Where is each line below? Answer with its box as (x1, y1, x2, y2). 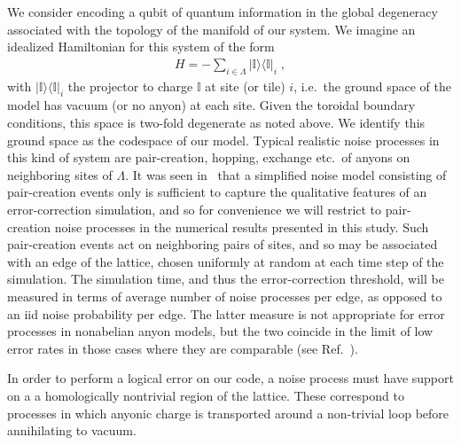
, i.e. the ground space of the (293, 76, 451, 95)
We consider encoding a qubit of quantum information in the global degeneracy (7, 3, 438, 20)
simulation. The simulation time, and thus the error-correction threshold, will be (7, 269, 444, 288)
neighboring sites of (7, 165, 113, 183)
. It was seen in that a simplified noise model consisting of (125, 165, 447, 183)
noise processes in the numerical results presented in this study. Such (54, 217, 429, 236)
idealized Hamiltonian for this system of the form (7, 37, 275, 56)
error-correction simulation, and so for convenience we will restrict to (7, 199, 382, 218)
